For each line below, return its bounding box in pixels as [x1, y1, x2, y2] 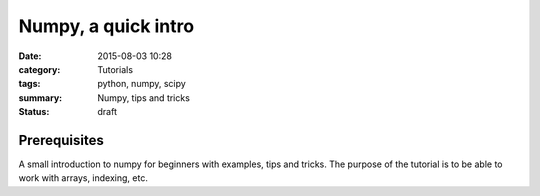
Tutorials [97, 63, 134, 75]
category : [18, 63, 61, 75]
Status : [18, 106, 50, 118]
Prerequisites [18, 131, 104, 149]
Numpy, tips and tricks [97, 91, 190, 104]
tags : [18, 78, 41, 90]
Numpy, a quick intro [18, 15, 195, 37]
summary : [18, 91, 63, 104]
